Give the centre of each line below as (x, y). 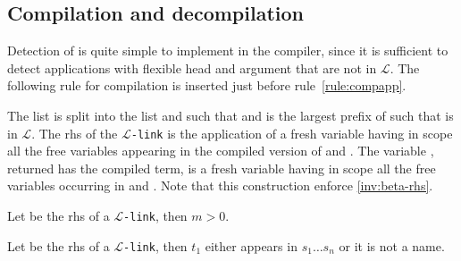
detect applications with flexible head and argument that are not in (192, 67)
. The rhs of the (75, 133)
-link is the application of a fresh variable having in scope (292, 133)
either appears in (251, 245)
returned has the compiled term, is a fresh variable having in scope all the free (222, 168)
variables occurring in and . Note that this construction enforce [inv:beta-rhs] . (220, 185)
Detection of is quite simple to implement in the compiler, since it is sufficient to (228, 51)
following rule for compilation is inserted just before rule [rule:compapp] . (207, 85)
